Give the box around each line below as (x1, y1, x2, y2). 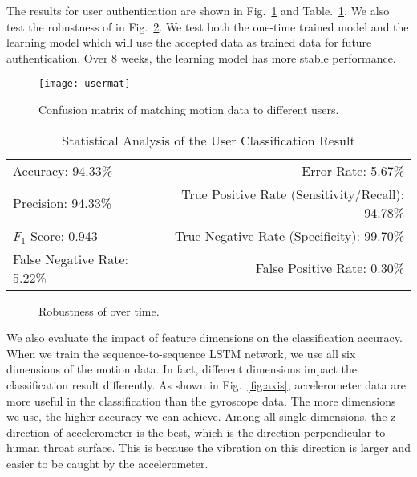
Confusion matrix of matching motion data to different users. (38, 101, 339, 118)
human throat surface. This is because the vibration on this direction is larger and (6, 439, 411, 456)
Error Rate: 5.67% (302, 161, 404, 180)
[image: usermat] (38, 78, 131, 90)
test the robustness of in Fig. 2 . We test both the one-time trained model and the (6, 18, 409, 35)
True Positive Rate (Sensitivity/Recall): (181, 184, 404, 203)
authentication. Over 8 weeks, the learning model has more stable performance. (6, 49, 396, 66)
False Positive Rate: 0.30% (255, 259, 404, 278)
